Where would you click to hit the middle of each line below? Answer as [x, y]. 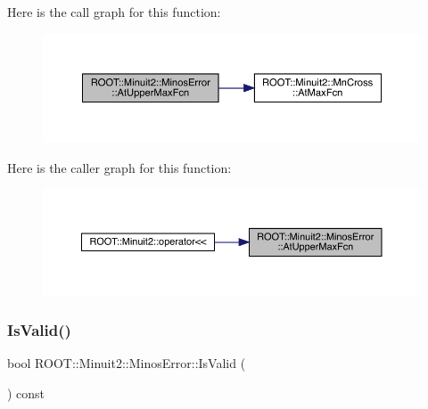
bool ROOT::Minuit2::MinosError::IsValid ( [127, 363]
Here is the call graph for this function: [114, 12]
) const [26, 393]
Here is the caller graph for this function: [119, 167]
